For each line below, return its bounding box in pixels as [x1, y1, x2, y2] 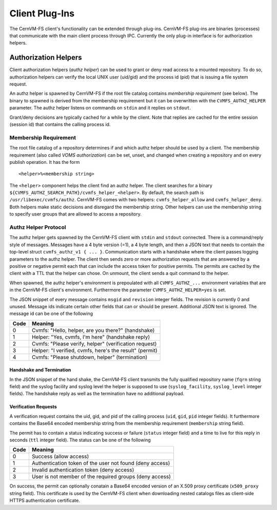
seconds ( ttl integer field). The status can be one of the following [9, 437, 151, 443]
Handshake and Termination [9, 367, 71, 373]
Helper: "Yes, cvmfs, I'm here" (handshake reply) [31, 333, 150, 341]
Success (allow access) [31, 453, 89, 460]
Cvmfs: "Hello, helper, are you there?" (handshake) [31, 327, 155, 334]
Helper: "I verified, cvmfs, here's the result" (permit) [31, 347, 157, 354]
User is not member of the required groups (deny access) [31, 473, 171, 480]
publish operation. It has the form [9, 159, 80, 165]
